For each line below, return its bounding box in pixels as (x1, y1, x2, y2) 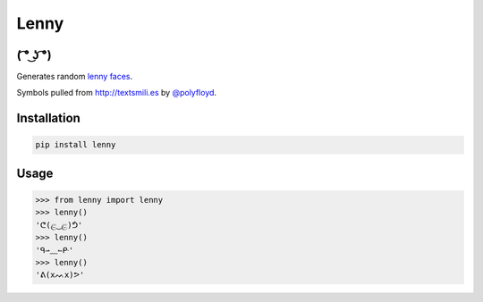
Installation (16, 111, 80, 126)
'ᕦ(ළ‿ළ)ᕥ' (35, 220, 83, 230)
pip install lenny (35, 139, 116, 150)
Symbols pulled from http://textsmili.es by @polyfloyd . (16, 88, 217, 98)
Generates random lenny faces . (16, 71, 133, 82)
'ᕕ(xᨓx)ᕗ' (35, 270, 85, 281)
